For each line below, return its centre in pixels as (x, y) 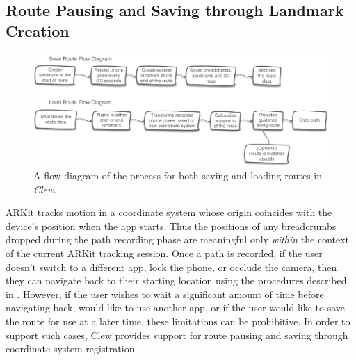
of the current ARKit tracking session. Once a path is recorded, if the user (164, 253)
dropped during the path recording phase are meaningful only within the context (178, 239)
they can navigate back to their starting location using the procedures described (176, 280)
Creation (38, 30)
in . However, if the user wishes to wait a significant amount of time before (165, 294)
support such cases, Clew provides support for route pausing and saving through (177, 335)
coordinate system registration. (72, 349)
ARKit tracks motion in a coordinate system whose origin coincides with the (169, 212)
